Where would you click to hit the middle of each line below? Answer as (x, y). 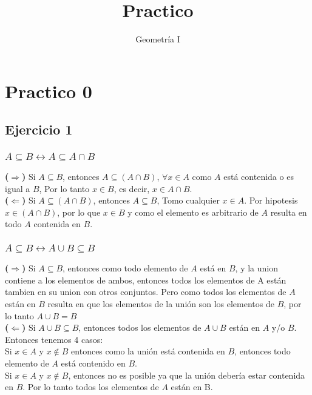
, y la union (256, 268)
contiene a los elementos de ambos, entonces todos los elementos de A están (146, 280)
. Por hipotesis (271, 200)
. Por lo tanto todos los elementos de (91, 387)
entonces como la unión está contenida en (148, 351)
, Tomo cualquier (188, 200)
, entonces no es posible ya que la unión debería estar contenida (187, 375)
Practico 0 (49, 91)
